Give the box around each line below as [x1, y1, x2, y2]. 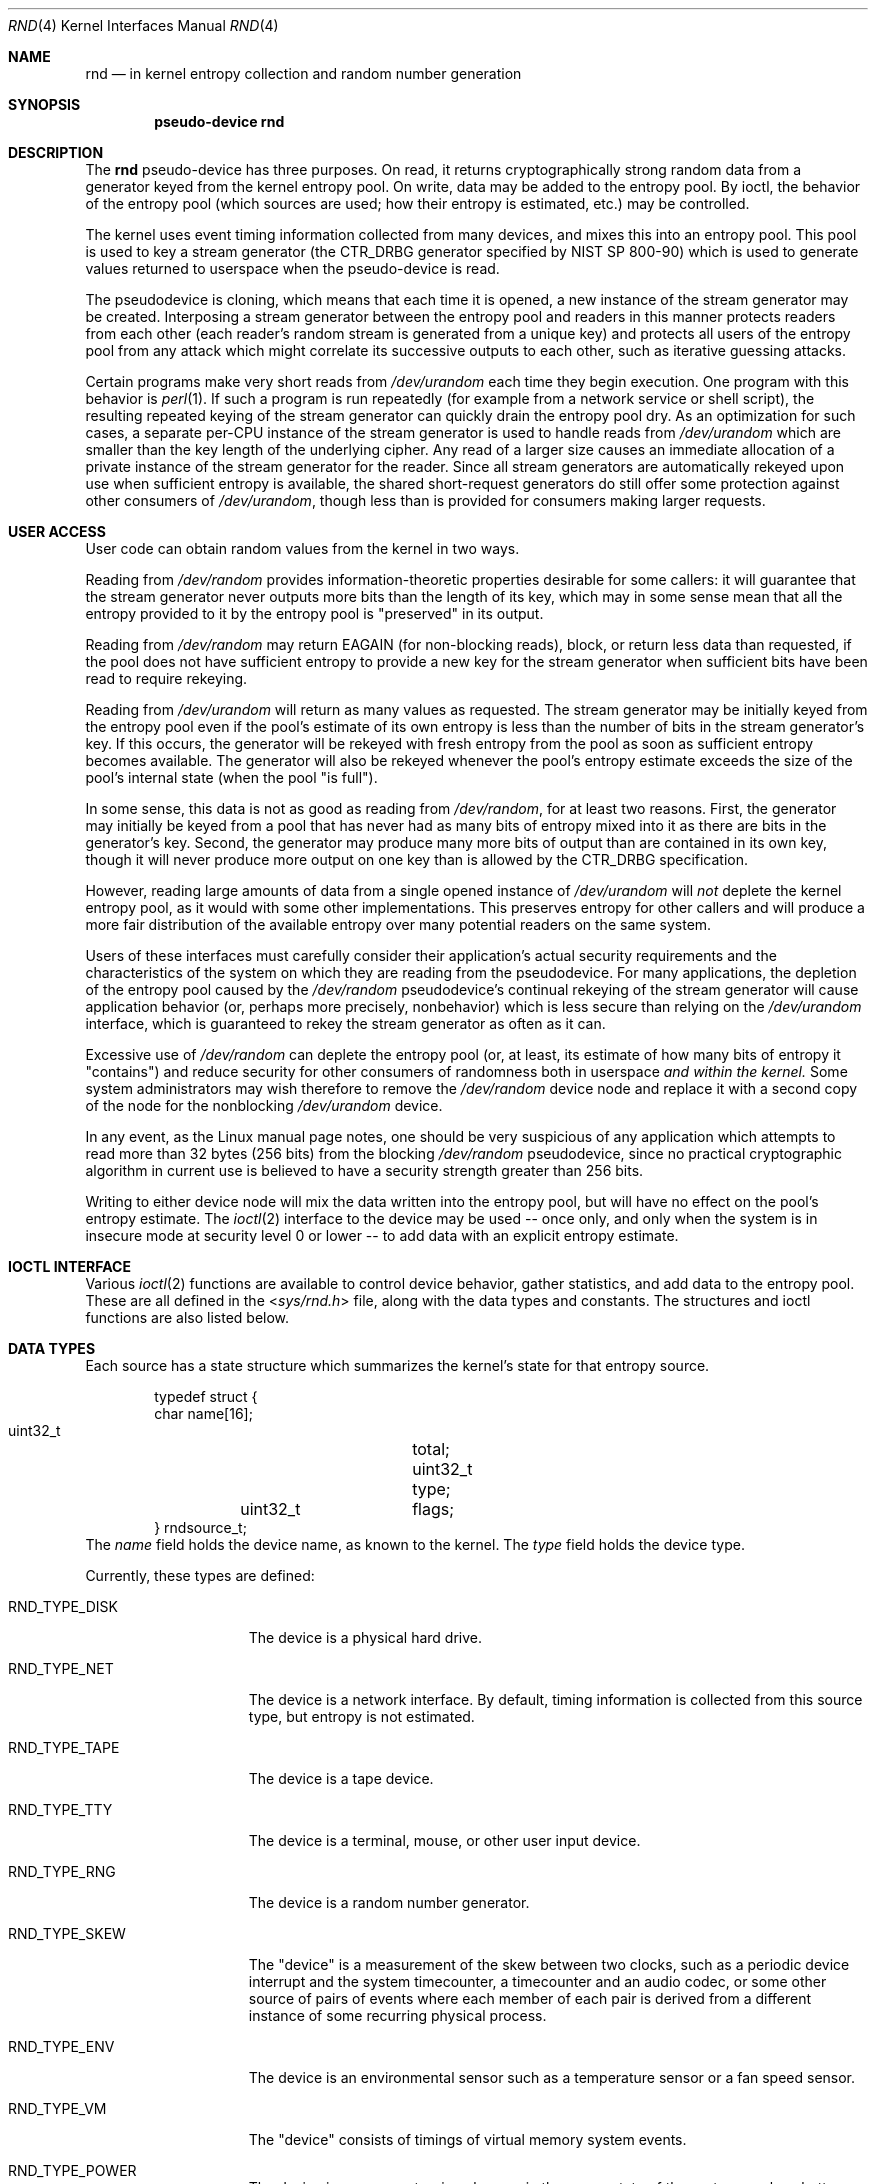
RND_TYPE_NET [8, 1660, 114, 1677]
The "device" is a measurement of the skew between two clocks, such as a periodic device [248, 1956, 850, 1973]
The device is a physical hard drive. [248, 1629, 483, 1646]
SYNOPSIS [8, 96, 81, 113]
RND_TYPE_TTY [8, 1801, 113, 1818]
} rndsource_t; [154, 1519, 247, 1536]
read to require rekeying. [85, 670, 248, 687]
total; [412, 1439, 450, 1459]
